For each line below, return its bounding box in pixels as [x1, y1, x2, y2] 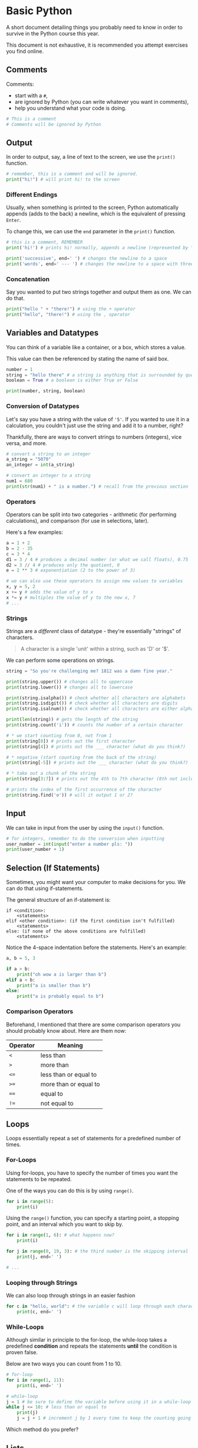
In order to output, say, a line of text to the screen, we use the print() [6, 154, 176, 161]
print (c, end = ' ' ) [16, 1309, 62, 1315]
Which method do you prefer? [6, 1426, 79, 1433]
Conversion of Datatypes [6, 402, 80, 410]
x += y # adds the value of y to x [6, 589, 94, 595]
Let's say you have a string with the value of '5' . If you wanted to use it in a [6, 415, 190, 423]
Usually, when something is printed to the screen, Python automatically [6, 204, 179, 211]
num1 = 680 [6, 478, 33, 484]
